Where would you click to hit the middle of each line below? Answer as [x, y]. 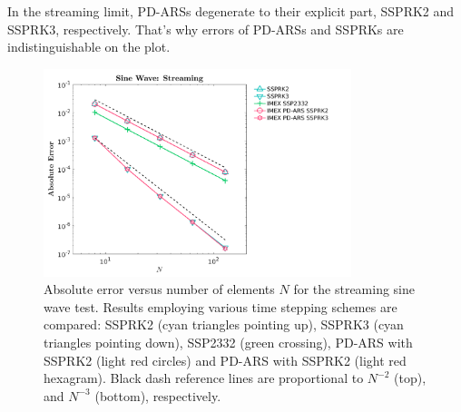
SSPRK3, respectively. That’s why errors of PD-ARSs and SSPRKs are [206, 29]
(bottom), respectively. [158, 395]
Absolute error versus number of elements [159, 289]
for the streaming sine [354, 289]
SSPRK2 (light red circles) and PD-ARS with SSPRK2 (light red [225, 360]
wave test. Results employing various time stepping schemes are [221, 306]
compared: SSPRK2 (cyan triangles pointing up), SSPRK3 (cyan [224, 324]
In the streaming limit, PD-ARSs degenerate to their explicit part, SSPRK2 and [231, 11]
